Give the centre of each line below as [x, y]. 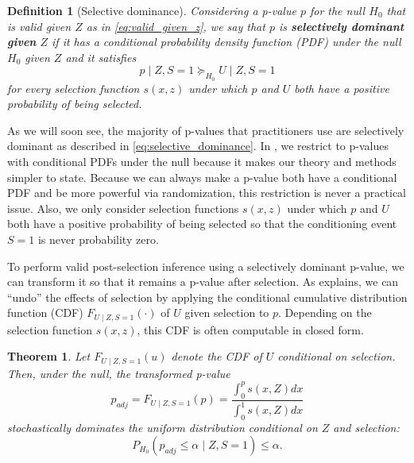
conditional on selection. [337, 356]
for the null [337, 10]
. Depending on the [325, 313]
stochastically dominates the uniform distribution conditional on [163, 427]
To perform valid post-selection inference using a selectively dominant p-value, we [206, 266]
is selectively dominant [341, 26]
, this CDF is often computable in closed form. [250, 329]
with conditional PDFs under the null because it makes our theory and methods [202, 161]
